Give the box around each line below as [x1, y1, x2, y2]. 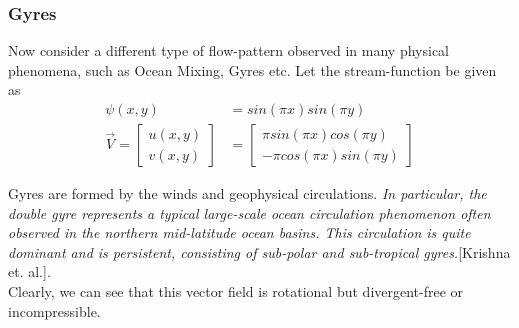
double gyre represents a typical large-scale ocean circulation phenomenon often [8, 202, 491, 223]
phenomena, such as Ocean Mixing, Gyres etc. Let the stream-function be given [8, 59, 497, 80]
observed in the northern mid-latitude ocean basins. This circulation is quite [8, 222, 471, 243]
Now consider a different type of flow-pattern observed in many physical [8, 40, 449, 61]
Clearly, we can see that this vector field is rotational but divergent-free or [8, 281, 464, 302]
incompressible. [8, 300, 101, 321]
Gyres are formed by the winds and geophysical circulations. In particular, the [8, 183, 487, 204]
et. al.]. [8, 261, 51, 282]
